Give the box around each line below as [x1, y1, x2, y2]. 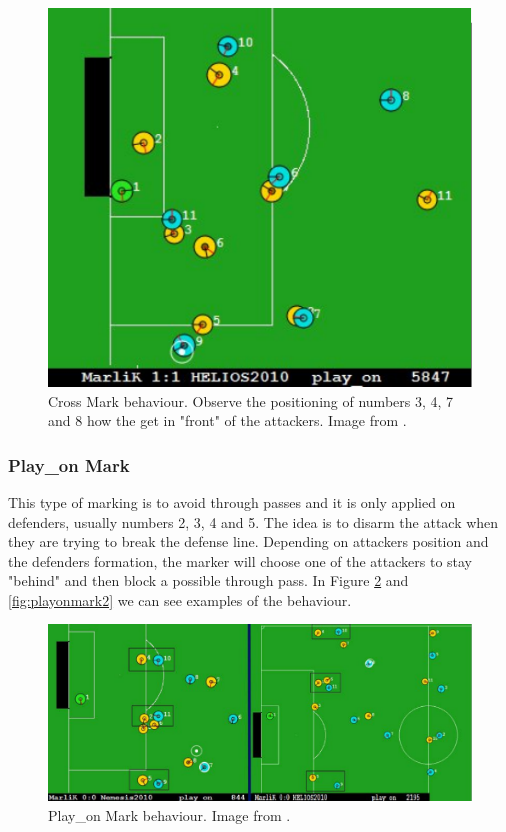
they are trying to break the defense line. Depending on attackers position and [8, 531, 489, 552]
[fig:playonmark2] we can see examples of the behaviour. [8, 589, 352, 610]
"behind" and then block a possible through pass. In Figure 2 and [8, 570, 409, 591]
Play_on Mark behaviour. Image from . [48, 805, 291, 826]
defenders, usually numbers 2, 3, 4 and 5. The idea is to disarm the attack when [8, 511, 499, 532]
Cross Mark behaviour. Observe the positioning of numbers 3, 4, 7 [48, 390, 454, 411]
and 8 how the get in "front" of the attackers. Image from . [48, 410, 407, 431]
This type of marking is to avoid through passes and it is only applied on [8, 491, 456, 512]
